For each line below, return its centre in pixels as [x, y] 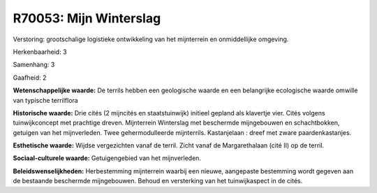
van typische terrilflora [45, 100]
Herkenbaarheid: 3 [40, 52]
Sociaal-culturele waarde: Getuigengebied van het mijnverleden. [107, 158]
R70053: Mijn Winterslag [87, 18]
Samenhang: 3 [34, 65]
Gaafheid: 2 [30, 78]
